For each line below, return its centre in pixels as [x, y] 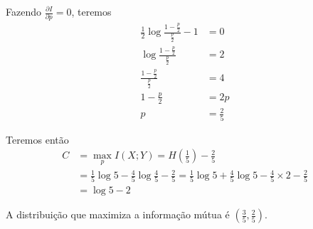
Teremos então [37, 139]
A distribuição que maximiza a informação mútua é [118, 214]
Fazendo [23, 11]
